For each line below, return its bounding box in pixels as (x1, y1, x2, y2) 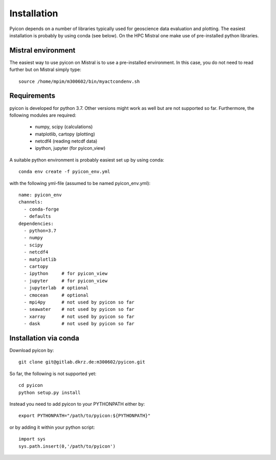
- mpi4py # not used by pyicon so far (24, 299, 135, 305)
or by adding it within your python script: (9, 424, 95, 430)
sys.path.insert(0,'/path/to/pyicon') (18, 443, 116, 449)
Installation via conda (9, 334, 79, 342)
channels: (18, 199, 43, 205)
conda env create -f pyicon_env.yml (18, 169, 110, 175)
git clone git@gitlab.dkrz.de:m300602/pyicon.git (18, 359, 146, 365)
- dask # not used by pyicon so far (24, 321, 135, 327)
